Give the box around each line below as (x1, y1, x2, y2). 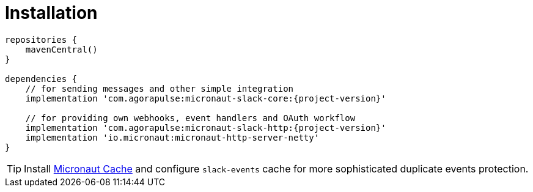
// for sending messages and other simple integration (25, 83, 294, 94)
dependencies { (5, 73, 78, 84)
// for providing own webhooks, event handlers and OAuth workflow (25, 113, 356, 123)
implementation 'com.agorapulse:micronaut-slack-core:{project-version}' (25, 93, 386, 103)
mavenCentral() (25, 44, 98, 54)
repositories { (5, 34, 78, 45)
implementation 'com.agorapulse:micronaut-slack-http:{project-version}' (25, 122, 386, 133)
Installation (5, 2, 98, 23)
